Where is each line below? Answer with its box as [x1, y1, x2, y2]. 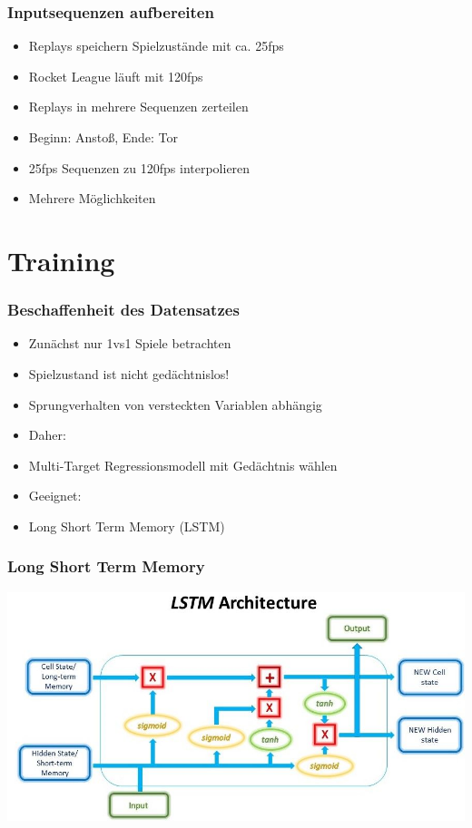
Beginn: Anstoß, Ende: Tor [28, 128, 179, 146]
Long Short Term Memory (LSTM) [28, 516, 225, 535]
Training [7, 241, 115, 278]
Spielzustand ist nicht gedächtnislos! [28, 364, 230, 383]
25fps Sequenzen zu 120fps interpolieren [28, 158, 251, 177]
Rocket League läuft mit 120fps [28, 66, 203, 85]
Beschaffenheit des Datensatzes [7, 298, 240, 321]
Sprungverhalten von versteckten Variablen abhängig [28, 395, 322, 414]
